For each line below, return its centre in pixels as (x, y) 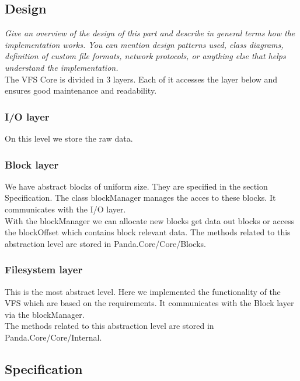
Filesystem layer (44, 270)
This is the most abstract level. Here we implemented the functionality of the (143, 291)
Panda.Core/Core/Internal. (53, 337)
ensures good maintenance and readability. (81, 90)
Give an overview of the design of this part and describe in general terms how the (150, 33)
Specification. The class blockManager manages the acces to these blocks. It (140, 198)
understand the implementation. (62, 67)
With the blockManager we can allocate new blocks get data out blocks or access (150, 220)
